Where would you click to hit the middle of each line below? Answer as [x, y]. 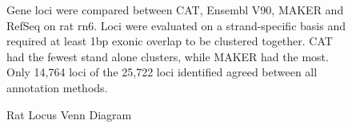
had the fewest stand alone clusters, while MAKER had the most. [168, 56]
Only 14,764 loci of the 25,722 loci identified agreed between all [162, 72]
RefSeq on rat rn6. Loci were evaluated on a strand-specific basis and [176, 25]
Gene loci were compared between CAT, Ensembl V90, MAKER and [175, 10]
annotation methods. [57, 87]
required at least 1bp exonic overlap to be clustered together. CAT [170, 41]
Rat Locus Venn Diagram [69, 114]
